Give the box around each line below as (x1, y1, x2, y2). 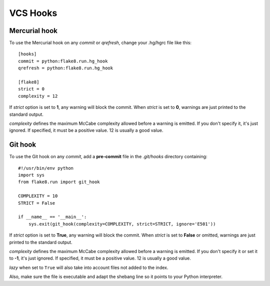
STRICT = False (18, 200, 55, 206)
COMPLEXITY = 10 (18, 193, 58, 199)
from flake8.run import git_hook (18, 179, 100, 185)
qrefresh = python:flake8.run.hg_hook (18, 65, 113, 71)
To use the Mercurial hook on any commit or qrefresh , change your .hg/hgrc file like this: (9, 40, 192, 46)
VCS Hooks (9, 7, 57, 18)
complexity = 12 (18, 93, 58, 99)
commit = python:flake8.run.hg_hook (18, 58, 108, 64)
